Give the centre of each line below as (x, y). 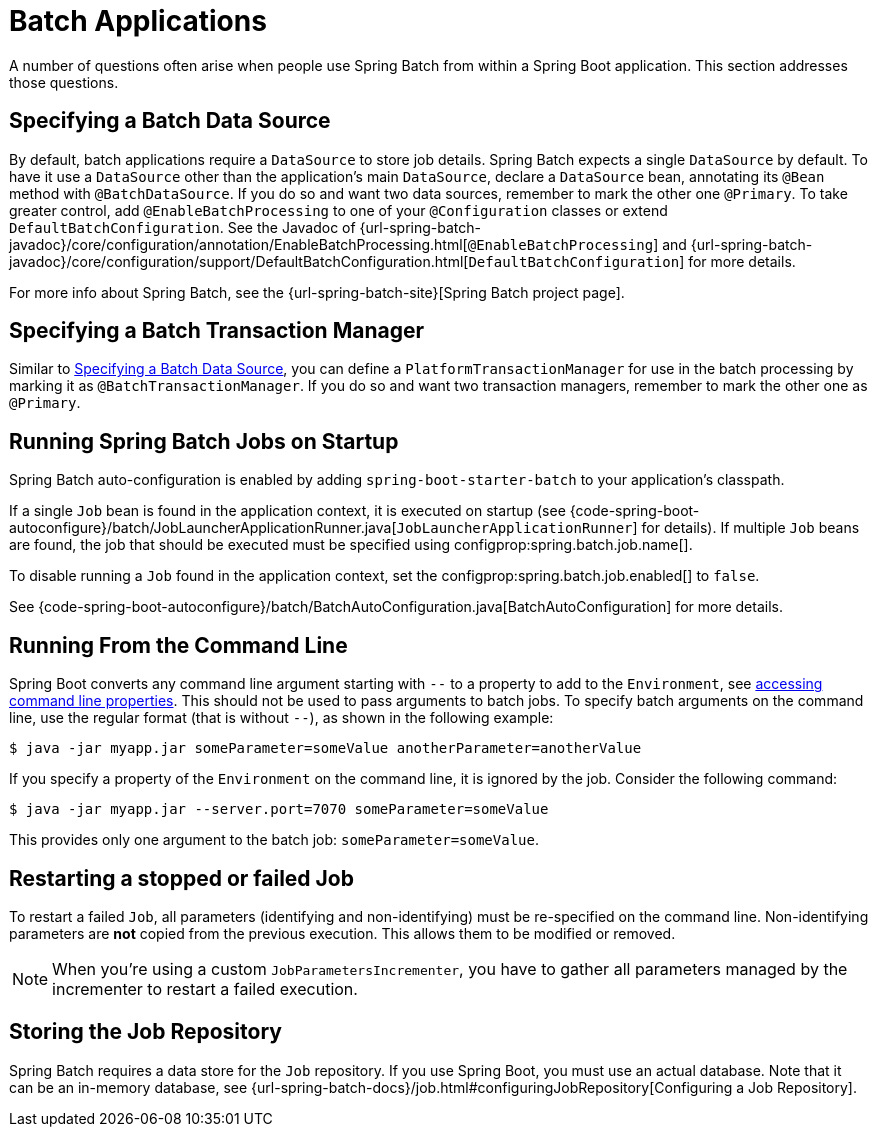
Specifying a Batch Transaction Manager (217, 331)
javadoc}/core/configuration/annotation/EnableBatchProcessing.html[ (238, 244)
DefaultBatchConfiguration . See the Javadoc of (182, 227)
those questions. (64, 82)
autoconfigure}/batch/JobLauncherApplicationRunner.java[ (203, 528)
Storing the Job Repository (145, 1032)
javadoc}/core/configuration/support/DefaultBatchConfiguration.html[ (239, 261)
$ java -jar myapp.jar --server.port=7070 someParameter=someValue (279, 809)
